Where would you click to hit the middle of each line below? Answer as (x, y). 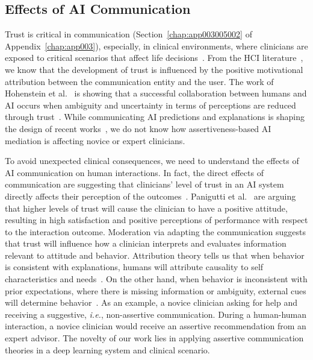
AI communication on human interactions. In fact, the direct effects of (134, 172)
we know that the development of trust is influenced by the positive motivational (154, 69)
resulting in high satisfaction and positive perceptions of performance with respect (156, 220)
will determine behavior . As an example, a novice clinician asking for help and (151, 302)
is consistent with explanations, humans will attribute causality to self (134, 267)
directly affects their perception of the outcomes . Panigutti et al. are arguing (150, 196)
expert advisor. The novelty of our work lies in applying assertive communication (154, 338)
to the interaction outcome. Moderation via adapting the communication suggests (156, 231)
